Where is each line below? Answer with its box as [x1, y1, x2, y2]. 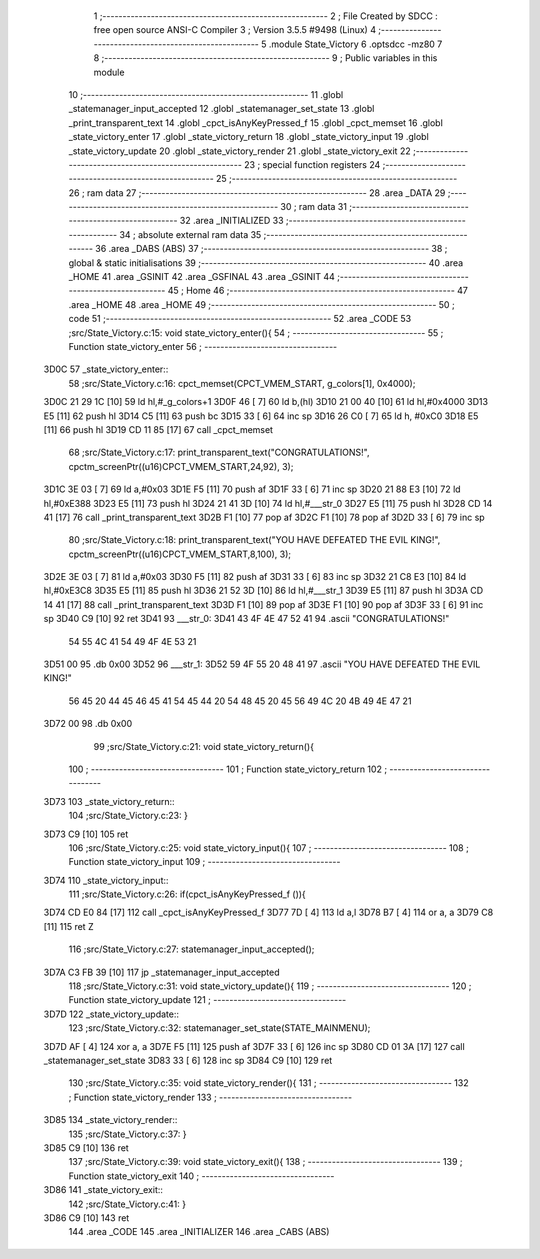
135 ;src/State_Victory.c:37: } [68, 1128, 187, 1140]
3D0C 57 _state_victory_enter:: [43, 363, 169, 375]
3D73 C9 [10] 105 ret [43, 828, 129, 840]
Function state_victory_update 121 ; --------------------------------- [68, 994, 347, 1006]
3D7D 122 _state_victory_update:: [43, 1008, 180, 1020]
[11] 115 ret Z [43, 920, 94, 932]
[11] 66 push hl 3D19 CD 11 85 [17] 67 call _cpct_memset [43, 423, 274, 435]
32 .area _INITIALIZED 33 [179, 215, 284, 227]
